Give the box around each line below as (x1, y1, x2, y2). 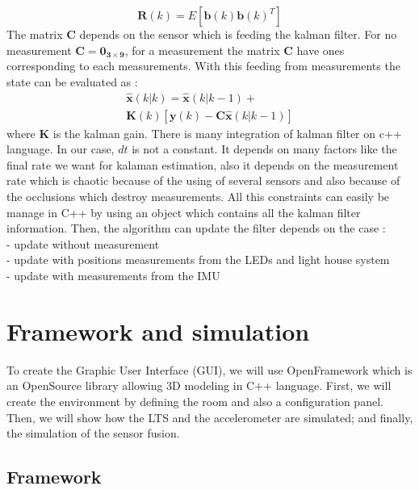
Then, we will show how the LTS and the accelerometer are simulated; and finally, (6, 408, 413, 425)
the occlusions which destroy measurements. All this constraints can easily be (6, 188, 390, 205)
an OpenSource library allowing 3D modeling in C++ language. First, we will (6, 377, 392, 394)
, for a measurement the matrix (124, 41, 280, 58)
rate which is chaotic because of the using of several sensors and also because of (6, 172, 400, 189)
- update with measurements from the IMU (6, 267, 220, 283)
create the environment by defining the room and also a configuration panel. (6, 392, 383, 409)
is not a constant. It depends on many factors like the (132, 140, 397, 157)
